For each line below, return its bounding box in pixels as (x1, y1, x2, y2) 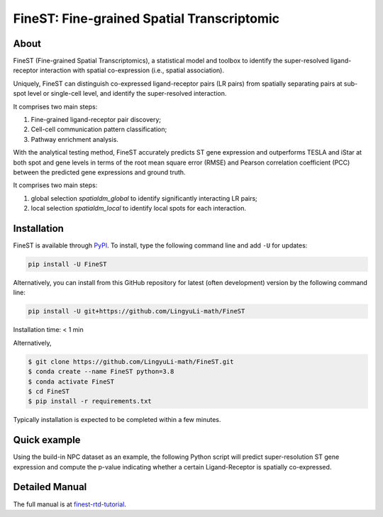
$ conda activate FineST (28, 377, 115, 386)
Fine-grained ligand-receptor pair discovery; (30, 116, 162, 124)
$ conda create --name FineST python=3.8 (28, 367, 174, 376)
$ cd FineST (28, 387, 70, 395)
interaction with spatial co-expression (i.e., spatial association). (39, 66, 225, 74)
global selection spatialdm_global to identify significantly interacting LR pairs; (30, 194, 258, 202)
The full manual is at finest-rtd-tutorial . (13, 500, 127, 508)
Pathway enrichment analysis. (30, 135, 118, 143)
